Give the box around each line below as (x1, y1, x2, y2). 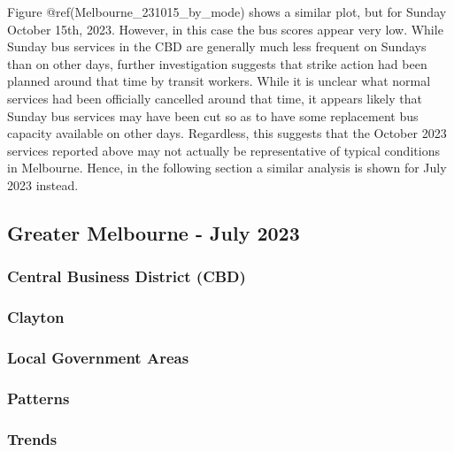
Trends (7, 427, 58, 449)
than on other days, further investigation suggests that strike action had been (7, 54, 427, 73)
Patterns (7, 387, 70, 409)
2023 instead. (7, 175, 79, 194)
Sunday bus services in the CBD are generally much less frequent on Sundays (7, 37, 427, 56)
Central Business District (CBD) (7, 265, 246, 287)
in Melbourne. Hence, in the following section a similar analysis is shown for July (7, 158, 447, 177)
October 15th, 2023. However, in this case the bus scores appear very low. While (7, 19, 443, 38)
